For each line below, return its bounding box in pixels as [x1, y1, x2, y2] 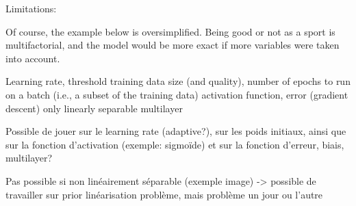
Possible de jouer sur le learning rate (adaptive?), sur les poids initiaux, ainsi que [5, 124, 346, 138]
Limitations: [5, 1, 57, 15]
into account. [5, 51, 60, 65]
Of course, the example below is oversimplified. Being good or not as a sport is [5, 24, 335, 38]
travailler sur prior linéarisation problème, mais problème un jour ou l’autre [5, 187, 323, 201]
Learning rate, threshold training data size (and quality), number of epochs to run [5, 74, 351, 88]
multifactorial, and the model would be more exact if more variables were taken [5, 38, 340, 52]
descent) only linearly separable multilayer [5, 101, 183, 115]
